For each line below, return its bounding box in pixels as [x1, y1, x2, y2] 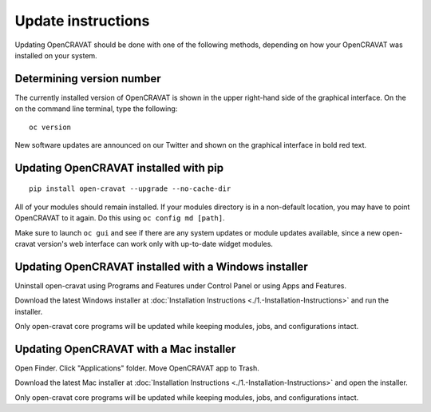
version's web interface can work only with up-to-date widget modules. [37, 239, 273, 248]
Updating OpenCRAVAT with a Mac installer [14, 342, 236, 355]
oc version [29, 122, 72, 132]
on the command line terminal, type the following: [14, 104, 178, 113]
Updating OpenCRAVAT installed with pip [14, 160, 224, 175]
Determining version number [14, 72, 161, 85]
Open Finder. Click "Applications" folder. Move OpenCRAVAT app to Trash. [14, 363, 259, 373]
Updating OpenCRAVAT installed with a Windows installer [14, 259, 308, 273]
